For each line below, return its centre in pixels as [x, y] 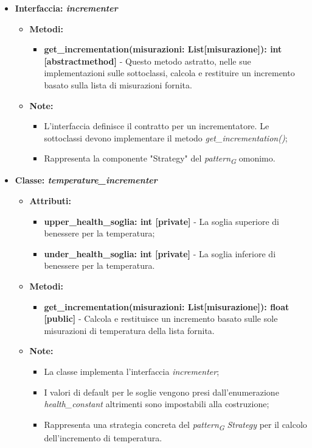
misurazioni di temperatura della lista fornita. [129, 330]
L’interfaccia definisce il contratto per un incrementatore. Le [157, 126]
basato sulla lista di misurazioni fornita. [118, 84]
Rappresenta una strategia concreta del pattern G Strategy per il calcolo [175, 425]
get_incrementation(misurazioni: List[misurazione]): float [167, 306]
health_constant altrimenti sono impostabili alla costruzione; [157, 404]
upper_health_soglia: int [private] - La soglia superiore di [161, 221]
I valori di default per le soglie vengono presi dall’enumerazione [161, 392]
